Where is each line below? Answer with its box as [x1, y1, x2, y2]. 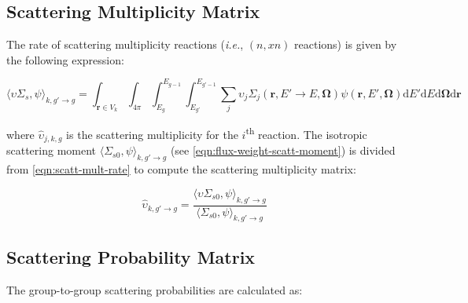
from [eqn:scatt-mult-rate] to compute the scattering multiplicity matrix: [6, 161, 356, 177]
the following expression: [6, 51, 124, 68]
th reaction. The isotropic [245, 124, 367, 142]
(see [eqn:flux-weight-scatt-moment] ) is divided [170, 142, 396, 159]
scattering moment [6, 142, 97, 159]
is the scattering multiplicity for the [66, 126, 238, 142]
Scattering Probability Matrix [6, 244, 256, 268]
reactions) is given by [294, 36, 397, 53]
